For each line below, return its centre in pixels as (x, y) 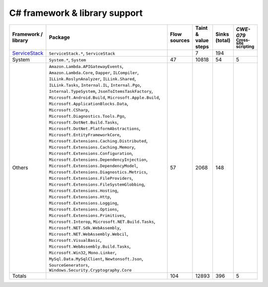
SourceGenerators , (69, 265)
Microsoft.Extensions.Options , (84, 209)
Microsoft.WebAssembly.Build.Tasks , (90, 246)
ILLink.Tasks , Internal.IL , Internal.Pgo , (95, 84)
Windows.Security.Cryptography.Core (90, 270)
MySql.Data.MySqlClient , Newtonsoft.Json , (96, 258)
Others (20, 168)
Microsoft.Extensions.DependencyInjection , (98, 159)
